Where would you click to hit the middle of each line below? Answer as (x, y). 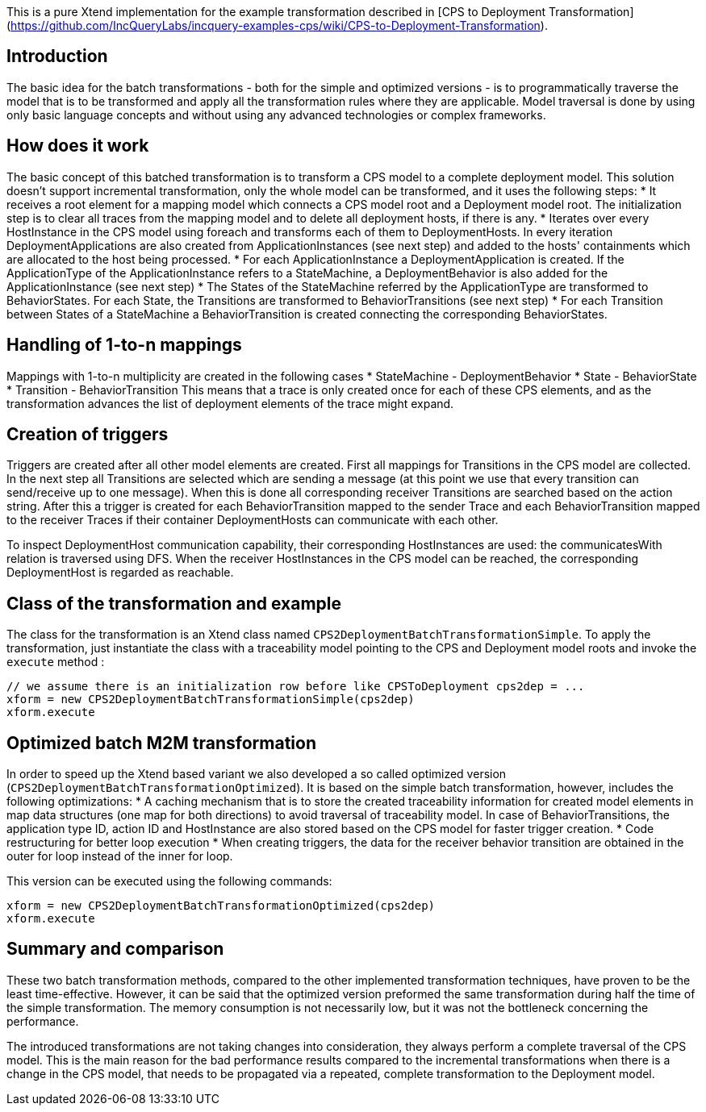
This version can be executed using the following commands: (169, 881)
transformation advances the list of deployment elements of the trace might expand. (230, 403)
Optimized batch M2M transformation (161, 743)
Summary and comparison (115, 949)
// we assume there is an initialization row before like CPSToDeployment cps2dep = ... (296, 687)
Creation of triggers (88, 434)
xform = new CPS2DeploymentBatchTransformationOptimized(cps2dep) (221, 906)
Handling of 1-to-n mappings (124, 345)
